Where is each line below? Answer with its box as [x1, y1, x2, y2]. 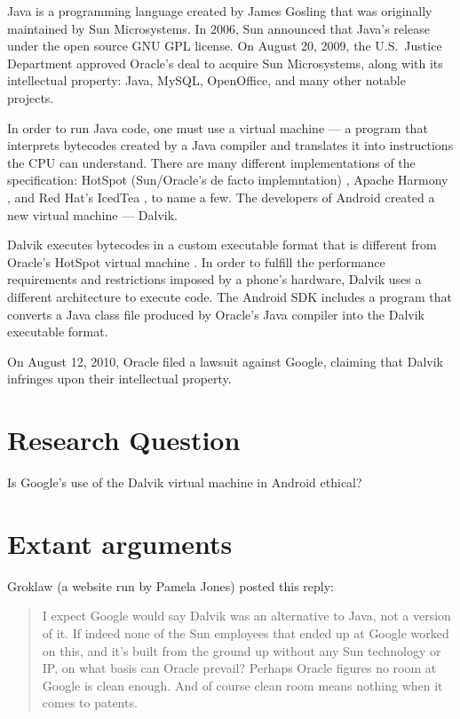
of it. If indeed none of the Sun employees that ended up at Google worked [42, 623, 449, 642]
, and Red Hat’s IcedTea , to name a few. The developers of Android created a [7, 187, 435, 206]
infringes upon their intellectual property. [7, 369, 232, 388]
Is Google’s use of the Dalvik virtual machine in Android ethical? [7, 473, 362, 491]
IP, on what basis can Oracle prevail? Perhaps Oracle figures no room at [42, 659, 437, 677]
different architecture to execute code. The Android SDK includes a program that [7, 287, 453, 305]
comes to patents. [42, 693, 138, 712]
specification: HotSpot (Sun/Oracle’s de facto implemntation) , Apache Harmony [7, 170, 448, 189]
